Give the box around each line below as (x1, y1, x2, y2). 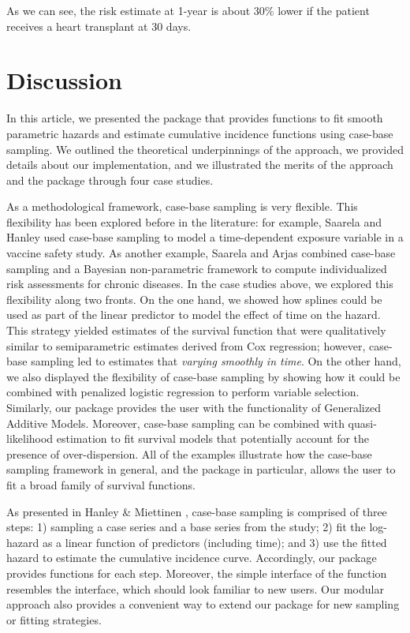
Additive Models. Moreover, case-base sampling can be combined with (6, 414, 345, 431)
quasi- (348, 414, 377, 431)
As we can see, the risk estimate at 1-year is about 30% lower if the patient (6, 2, 370, 18)
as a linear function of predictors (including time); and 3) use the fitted (42, 534, 387, 550)
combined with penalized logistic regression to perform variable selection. (6, 384, 360, 400)
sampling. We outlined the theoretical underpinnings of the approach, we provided (6, 140, 404, 157)
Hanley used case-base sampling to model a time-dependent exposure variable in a (6, 229, 404, 245)
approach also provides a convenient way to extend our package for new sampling (6, 596, 400, 612)
